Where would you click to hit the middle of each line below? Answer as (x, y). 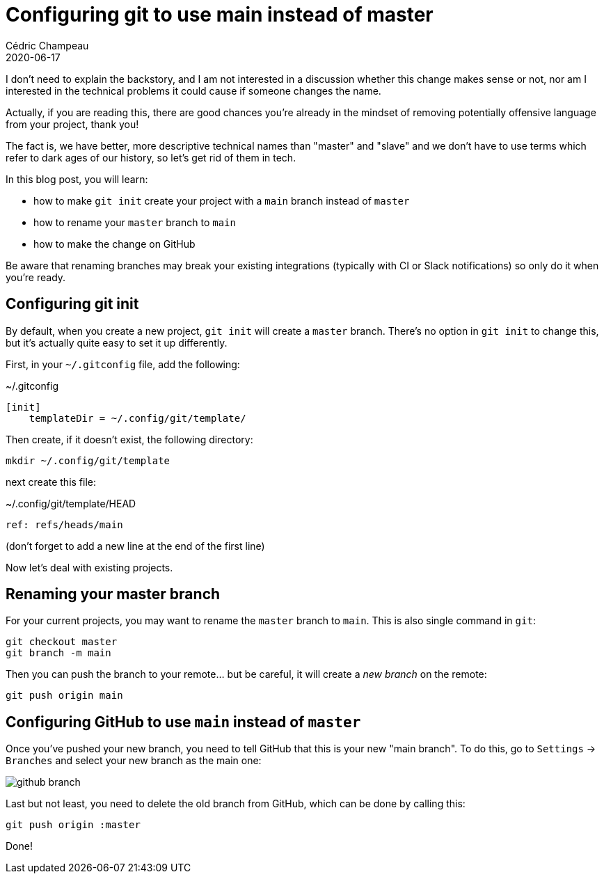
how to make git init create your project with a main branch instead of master (222, 200)
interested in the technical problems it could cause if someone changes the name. (193, 90)
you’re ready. (36, 277)
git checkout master (62, 642)
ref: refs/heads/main (64, 524)
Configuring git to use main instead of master (220, 15)
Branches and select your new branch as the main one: (134, 761)
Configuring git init (72, 304)
